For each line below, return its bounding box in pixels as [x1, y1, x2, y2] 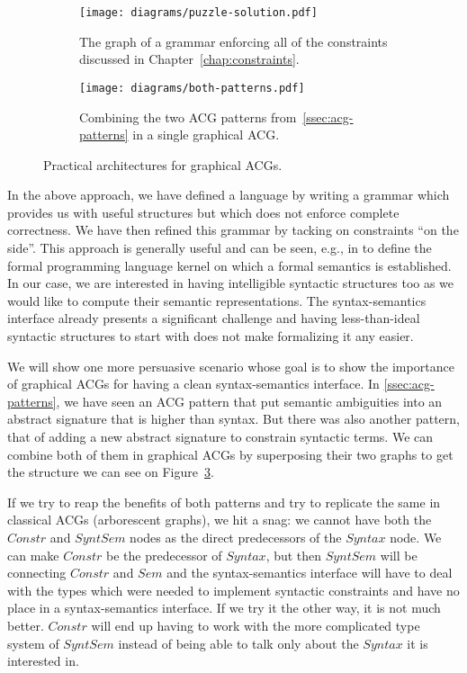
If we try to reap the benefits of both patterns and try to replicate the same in [7, 492, 441, 511]
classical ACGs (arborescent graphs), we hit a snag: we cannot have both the [7, 510, 432, 529]
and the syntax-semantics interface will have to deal [166, 563, 453, 582]
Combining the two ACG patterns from [79, 107, 297, 126]
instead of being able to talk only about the [118, 633, 359, 652]
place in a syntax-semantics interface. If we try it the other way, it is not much [7, 598, 441, 617]
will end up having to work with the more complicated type [91, 615, 420, 634]
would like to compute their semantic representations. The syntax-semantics [7, 291, 427, 310]
